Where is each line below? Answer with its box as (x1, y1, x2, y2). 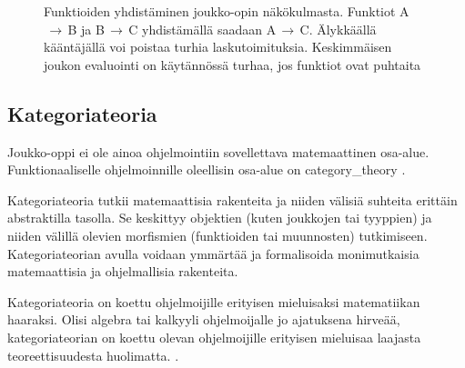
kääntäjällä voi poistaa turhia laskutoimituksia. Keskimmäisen (44, 37, 392, 56)
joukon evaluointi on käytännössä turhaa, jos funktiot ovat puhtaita (44, 55, 421, 74)
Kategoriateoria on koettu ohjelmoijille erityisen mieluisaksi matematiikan (7, 292, 420, 311)
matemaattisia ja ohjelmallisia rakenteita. (7, 262, 238, 281)
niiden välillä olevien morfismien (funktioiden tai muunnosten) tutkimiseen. (7, 225, 428, 244)
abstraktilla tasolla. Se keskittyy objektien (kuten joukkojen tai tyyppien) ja (7, 208, 432, 227)
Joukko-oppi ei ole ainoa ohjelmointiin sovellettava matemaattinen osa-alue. (7, 142, 430, 161)
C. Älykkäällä (299, 19, 377, 38)
